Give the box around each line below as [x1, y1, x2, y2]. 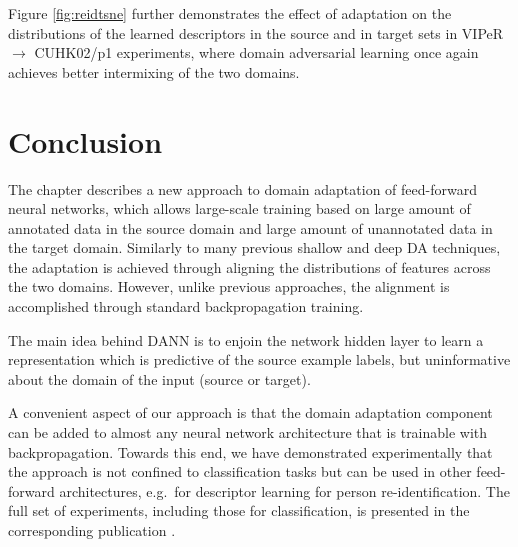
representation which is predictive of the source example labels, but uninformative [8, 349, 511, 370]
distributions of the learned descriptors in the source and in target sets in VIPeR [8, 22, 504, 43]
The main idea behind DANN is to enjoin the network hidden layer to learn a [8, 329, 484, 350]
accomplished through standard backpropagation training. [8, 296, 364, 317]
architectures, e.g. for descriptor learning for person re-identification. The [59, 480, 510, 501]
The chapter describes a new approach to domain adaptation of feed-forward [8, 178, 477, 199]
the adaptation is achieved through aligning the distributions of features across [8, 256, 491, 277]
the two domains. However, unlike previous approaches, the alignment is [8, 276, 450, 297]
